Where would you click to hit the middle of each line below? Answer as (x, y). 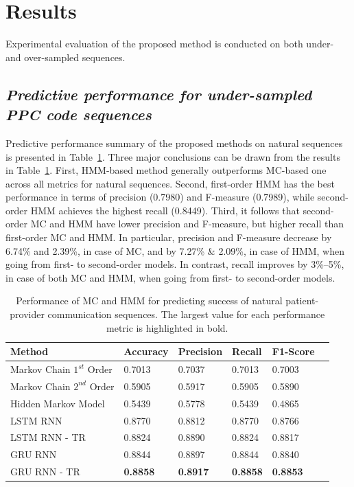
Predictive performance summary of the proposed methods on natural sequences (174, 143)
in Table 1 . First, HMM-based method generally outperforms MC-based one (166, 170)
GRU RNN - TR (45, 472)
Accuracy (146, 351)
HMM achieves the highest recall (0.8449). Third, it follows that (165, 210)
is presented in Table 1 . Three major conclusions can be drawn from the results (173, 156)
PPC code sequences (79, 114)
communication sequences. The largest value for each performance (186, 314)
